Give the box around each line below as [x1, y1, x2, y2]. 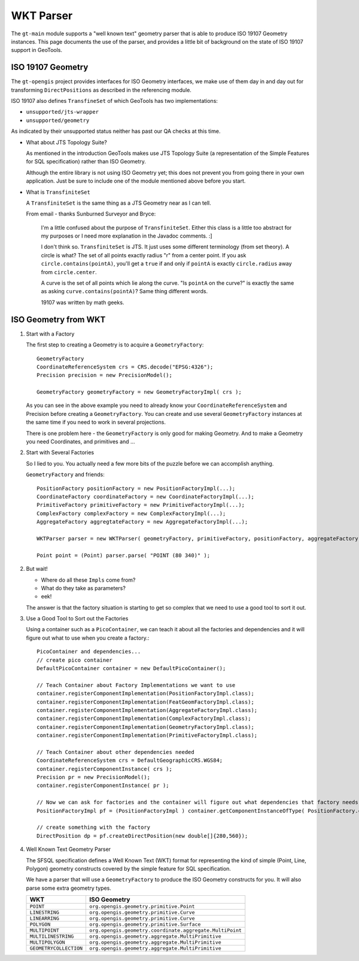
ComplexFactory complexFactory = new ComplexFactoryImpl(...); [36, 510, 226, 517]
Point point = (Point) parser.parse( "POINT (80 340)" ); [36, 552, 211, 559]
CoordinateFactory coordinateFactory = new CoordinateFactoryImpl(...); [36, 493, 254, 500]
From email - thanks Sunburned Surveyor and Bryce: [26, 210, 156, 218]
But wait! [26, 565, 48, 573]
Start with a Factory [26, 330, 75, 337]
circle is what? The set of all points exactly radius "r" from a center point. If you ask [41, 251, 247, 259]
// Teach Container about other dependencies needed [36, 749, 194, 755]
